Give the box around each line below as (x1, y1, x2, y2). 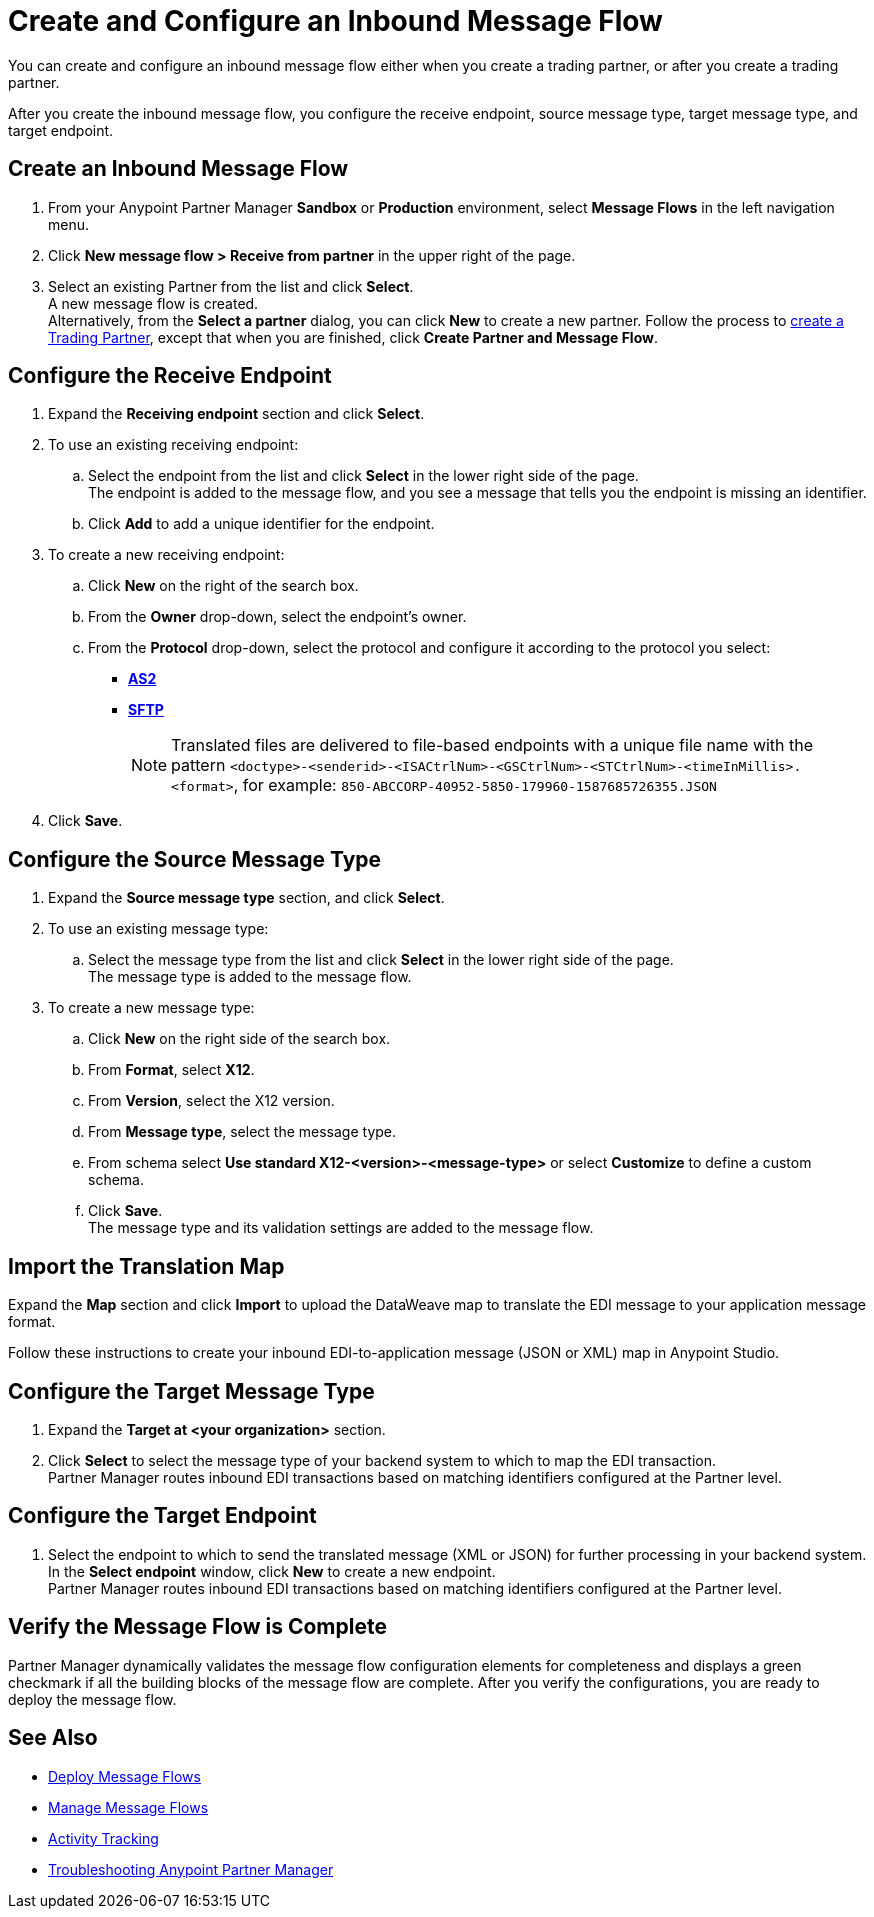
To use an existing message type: (48, 920, 269, 938)
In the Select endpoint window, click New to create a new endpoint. (48, 1562, 496, 1580)
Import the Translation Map (8, 1253, 285, 1279)
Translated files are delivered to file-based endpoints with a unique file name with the (171, 735, 814, 756)
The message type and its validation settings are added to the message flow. (88, 1219, 594, 1237)
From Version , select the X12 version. (88, 1092, 335, 1110)
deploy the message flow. (8, 1690, 177, 1708)
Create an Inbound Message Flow (8, 156, 349, 182)
